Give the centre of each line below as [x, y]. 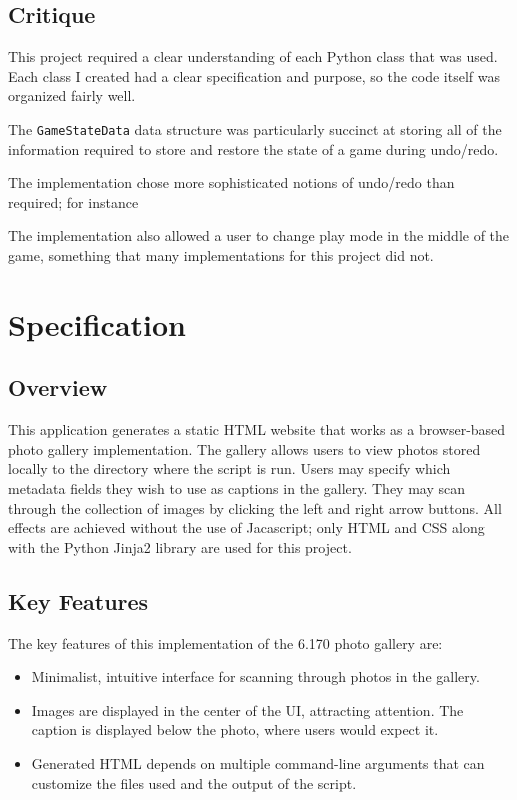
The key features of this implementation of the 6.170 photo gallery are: [225, 642]
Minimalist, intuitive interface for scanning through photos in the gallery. [255, 676]
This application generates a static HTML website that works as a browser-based [257, 429]
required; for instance [73, 201]
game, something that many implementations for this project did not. [221, 255]
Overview [58, 387]
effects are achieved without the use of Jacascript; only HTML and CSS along [246, 527]
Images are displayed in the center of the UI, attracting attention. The [247, 709]
